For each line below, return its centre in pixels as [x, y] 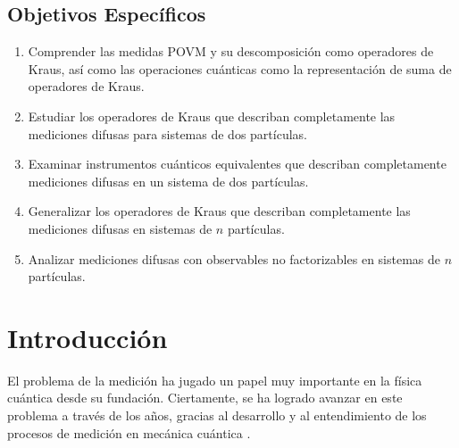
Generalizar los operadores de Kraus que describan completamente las [219, 211]
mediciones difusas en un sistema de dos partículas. [168, 181]
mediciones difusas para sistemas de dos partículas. [167, 133]
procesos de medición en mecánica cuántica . [129, 432]
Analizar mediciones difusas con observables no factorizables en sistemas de [234, 258]
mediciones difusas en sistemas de [120, 228]
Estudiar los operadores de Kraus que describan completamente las [212, 116]
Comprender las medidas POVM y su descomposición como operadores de [231, 51]
